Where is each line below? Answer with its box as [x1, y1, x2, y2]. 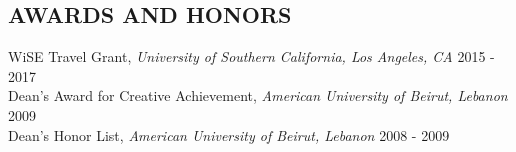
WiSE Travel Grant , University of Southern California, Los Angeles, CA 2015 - [8, 46, 495, 67]
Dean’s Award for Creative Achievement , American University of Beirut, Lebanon [8, 85, 508, 106]
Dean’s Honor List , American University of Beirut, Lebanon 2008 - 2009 [8, 124, 450, 145]
